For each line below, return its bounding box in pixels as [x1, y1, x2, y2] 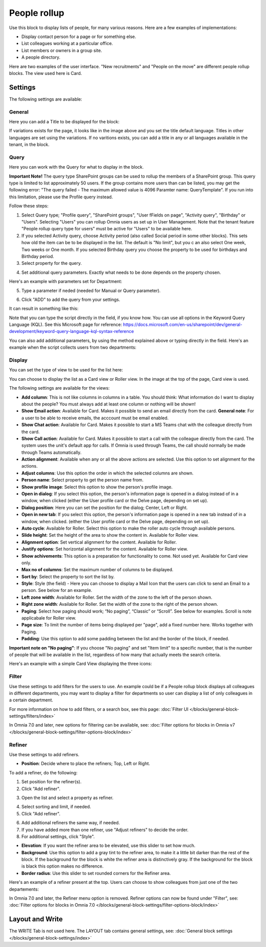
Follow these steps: [9, 203, 49, 209]
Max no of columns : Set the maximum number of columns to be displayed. [21, 567, 173, 573]
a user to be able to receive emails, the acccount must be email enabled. [21, 415, 169, 421]
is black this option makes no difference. [21, 863, 104, 869]
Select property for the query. [21, 260, 82, 266]
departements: [9, 886, 39, 892]
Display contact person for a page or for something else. [21, 34, 136, 39]
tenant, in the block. [9, 142, 50, 147]
